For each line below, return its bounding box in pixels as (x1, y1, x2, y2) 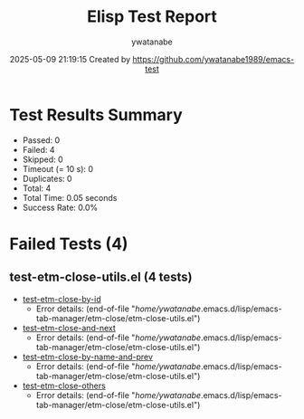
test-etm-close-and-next (22, 322, 116, 333)
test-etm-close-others (22, 380, 106, 391)
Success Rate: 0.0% (22, 202, 99, 213)
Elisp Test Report (87, 6, 217, 27)
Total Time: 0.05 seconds (22, 192, 118, 203)
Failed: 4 (22, 144, 56, 155)
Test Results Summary (9, 104, 183, 125)
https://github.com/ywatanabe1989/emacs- (132, 53, 295, 64)
